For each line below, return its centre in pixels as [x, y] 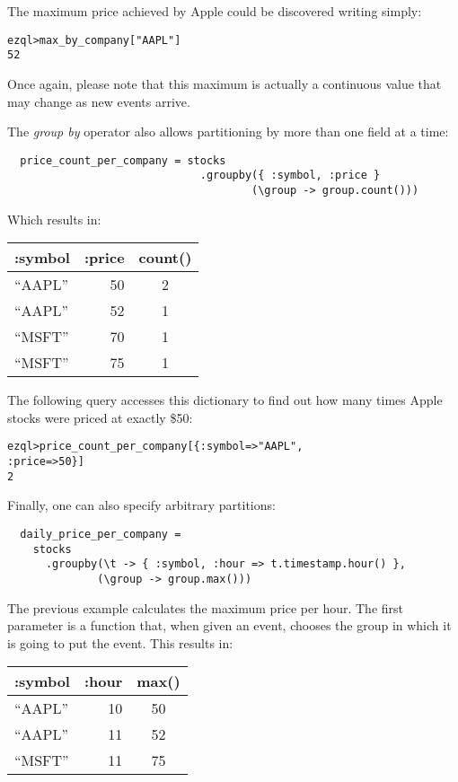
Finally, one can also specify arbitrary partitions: [141, 505]
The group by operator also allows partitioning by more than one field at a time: [228, 132]
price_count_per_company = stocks [123, 160]
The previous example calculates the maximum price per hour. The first [206, 607]
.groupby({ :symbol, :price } [290, 176]
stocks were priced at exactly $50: [100, 417]
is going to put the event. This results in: [120, 642]
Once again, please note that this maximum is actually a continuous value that [225, 83]
